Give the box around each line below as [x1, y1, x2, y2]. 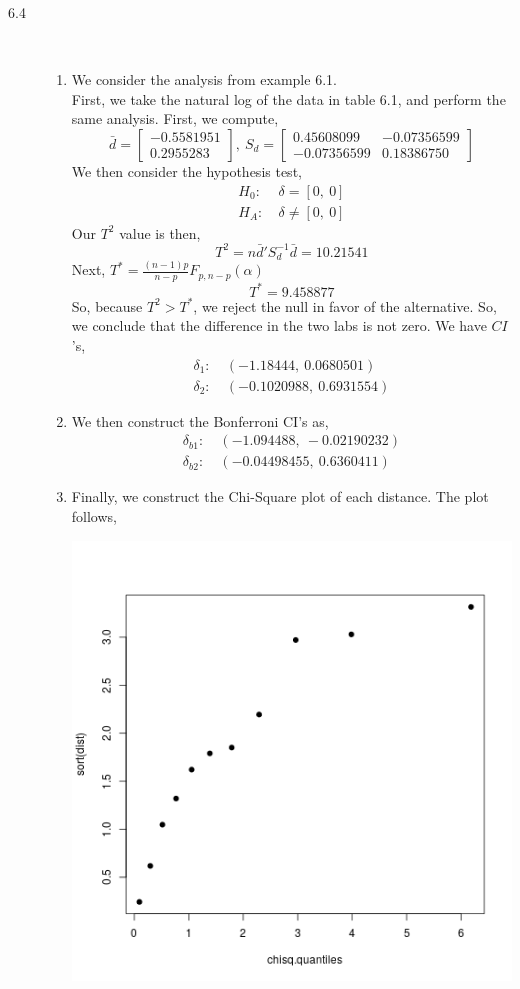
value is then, [119, 222, 201, 243]
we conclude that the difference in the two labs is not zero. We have [71, 315, 487, 336]
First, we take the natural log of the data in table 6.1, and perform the [71, 88, 506, 109]
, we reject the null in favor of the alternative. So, [193, 295, 497, 316]
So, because [71, 295, 143, 316]
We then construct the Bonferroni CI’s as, [71, 410, 329, 431]
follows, [71, 505, 117, 526]
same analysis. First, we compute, [71, 108, 279, 129]
